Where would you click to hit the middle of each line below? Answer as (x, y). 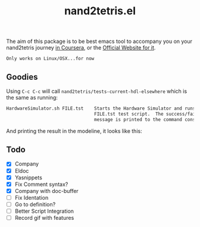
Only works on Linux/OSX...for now (50, 59)
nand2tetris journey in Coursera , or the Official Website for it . (81, 48)
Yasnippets (29, 178)
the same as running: (32, 97)
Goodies (22, 77)
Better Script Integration (44, 211)
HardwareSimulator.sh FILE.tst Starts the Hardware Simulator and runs (101, 108)
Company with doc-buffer (46, 191)
